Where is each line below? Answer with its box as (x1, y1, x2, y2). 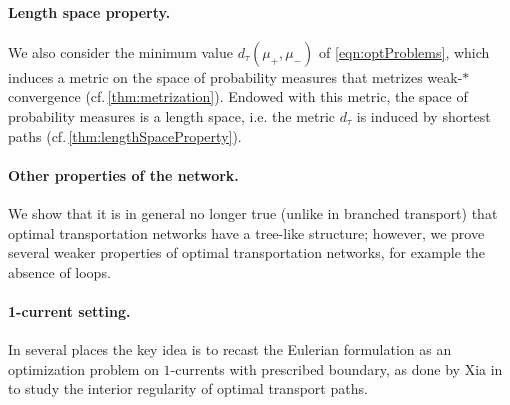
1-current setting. (8, 300, 131, 321)
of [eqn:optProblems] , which (319, 41, 490, 62)
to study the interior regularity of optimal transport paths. (8, 378, 368, 399)
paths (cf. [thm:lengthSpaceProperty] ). (8, 125, 242, 146)
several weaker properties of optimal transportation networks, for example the (8, 242, 486, 263)
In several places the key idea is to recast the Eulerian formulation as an (8, 339, 452, 360)
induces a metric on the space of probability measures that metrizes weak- (8, 66, 463, 87)
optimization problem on (8, 358, 159, 379)
